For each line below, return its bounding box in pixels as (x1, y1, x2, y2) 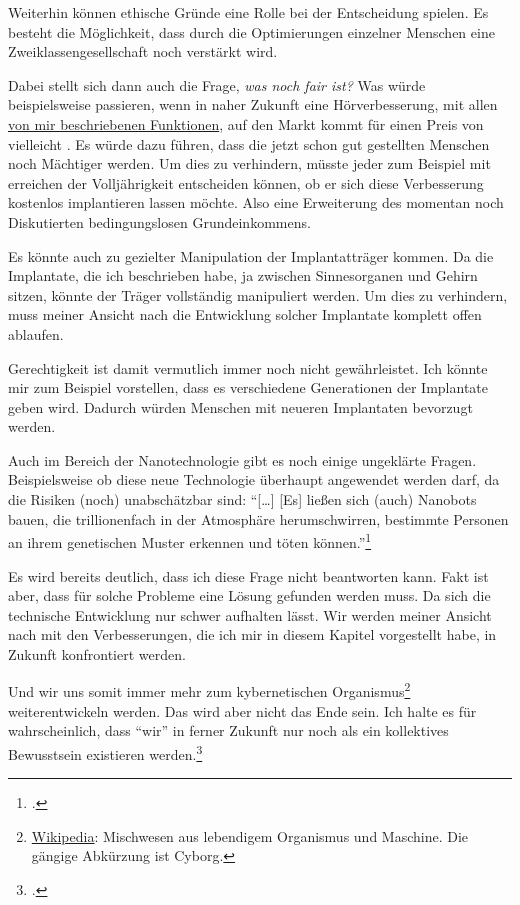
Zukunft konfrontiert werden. (8, 643, 186, 664)
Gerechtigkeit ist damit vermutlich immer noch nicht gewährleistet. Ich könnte (8, 357, 488, 378)
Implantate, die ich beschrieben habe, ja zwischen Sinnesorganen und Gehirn (8, 265, 478, 286)
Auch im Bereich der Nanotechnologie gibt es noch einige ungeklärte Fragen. (8, 449, 477, 470)
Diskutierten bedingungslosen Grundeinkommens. (8, 211, 311, 232)
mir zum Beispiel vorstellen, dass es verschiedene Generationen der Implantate (8, 377, 489, 398)
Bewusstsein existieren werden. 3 (8, 740, 203, 764)
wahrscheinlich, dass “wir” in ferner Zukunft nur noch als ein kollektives (8, 720, 449, 741)
